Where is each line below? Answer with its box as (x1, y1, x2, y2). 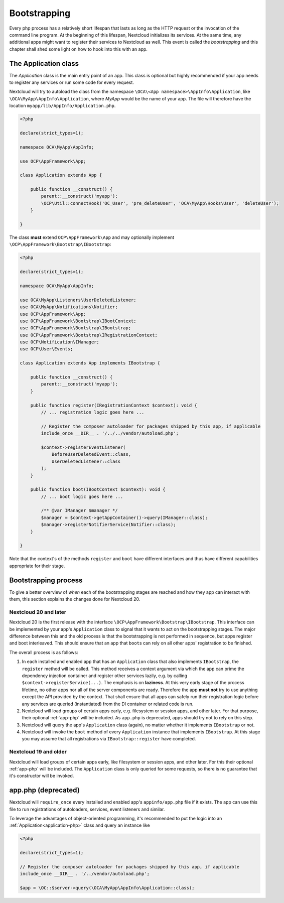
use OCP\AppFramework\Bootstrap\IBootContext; (20, 318, 136, 324)
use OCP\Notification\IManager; (20, 339, 100, 345)
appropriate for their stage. (9, 563, 65, 569)
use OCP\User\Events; (20, 346, 73, 352)
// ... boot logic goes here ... (41, 493, 123, 499)
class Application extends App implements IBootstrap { (20, 360, 161, 366)
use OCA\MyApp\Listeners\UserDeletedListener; (20, 297, 136, 303)
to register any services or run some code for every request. (9, 79, 134, 85)
